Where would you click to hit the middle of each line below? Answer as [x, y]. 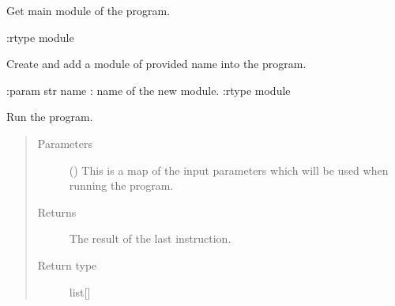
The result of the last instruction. [150, 238]
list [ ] [80, 291]
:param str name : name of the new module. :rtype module [149, 90]
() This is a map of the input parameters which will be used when [229, 170]
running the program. [121, 185]
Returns [57, 212]
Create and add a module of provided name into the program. [156, 64]
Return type [67, 264]
